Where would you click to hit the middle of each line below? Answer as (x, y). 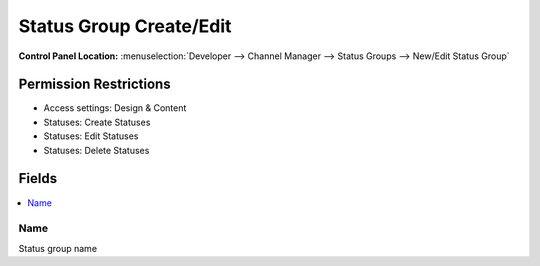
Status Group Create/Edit (125, 26)
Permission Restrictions (94, 84)
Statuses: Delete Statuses (96, 150)
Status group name (58, 248)
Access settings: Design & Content (115, 108)
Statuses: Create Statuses (97, 122)
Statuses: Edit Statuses (91, 136)
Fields (38, 178)
